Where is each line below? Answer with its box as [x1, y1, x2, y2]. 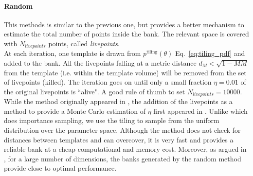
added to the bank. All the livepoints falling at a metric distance [4, 58, 197, 68]
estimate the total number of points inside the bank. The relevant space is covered [4, 29, 249, 39]
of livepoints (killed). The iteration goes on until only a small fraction [4, 77, 212, 87]
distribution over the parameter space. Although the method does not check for [4, 125, 241, 135]
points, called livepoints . [48, 38, 120, 48]
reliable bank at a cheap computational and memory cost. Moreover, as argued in [4, 144, 247, 154]
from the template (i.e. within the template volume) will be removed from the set [4, 67, 247, 77]
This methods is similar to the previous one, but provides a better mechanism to [4, 19, 244, 29]
